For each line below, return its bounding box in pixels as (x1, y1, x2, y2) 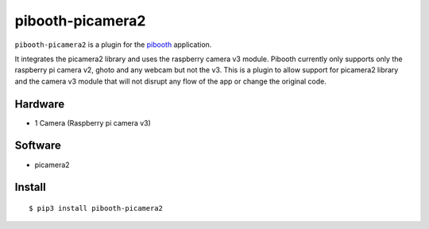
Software (14, 139, 61, 153)
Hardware (14, 97, 65, 111)
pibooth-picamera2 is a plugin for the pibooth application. (14, 40, 212, 49)
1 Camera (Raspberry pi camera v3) (34, 118, 151, 127)
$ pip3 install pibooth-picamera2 (29, 204, 163, 212)
